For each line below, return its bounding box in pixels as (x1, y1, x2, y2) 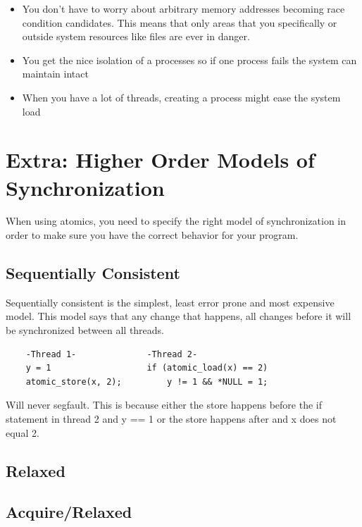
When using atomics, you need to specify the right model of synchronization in (6, 213, 347, 228)
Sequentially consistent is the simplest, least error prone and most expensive (6, 294, 335, 309)
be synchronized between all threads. (6, 323, 165, 337)
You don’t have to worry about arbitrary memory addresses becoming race (22, 1, 345, 15)
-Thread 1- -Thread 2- (25, 349, 198, 359)
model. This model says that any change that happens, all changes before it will (6, 309, 351, 323)
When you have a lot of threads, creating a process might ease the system (22, 89, 341, 104)
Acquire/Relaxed (6, 501, 132, 523)
